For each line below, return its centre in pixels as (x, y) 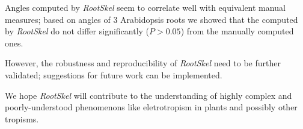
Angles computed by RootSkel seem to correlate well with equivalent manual (145, 7)
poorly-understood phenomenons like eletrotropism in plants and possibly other (151, 107)
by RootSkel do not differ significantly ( (77, 31)
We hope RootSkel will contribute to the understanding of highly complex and (148, 95)
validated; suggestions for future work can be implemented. (114, 74)
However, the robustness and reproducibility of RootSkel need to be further (143, 63)
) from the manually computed (237, 31)
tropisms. (22, 118)
